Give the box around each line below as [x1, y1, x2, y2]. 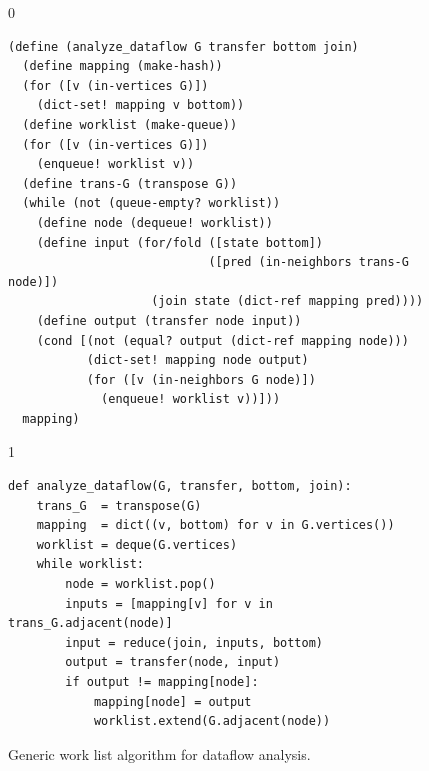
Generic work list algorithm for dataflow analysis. [8, 743, 311, 764]
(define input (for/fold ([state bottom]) [36, 235, 323, 250]
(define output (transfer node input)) [36, 313, 302, 328]
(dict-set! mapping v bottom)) [36, 98, 245, 113]
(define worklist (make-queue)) [22, 117, 238, 132]
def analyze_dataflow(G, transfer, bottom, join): [8, 479, 352, 494]
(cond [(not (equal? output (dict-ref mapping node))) [36, 333, 409, 348]
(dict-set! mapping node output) [86, 353, 309, 368]
